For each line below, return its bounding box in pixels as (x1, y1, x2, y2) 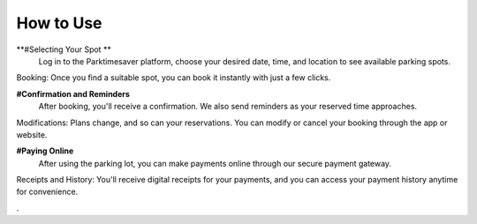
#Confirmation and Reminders (16, 88, 130, 99)
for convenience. (16, 186, 79, 198)
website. (16, 129, 48, 140)
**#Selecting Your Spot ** (16, 44, 112, 55)
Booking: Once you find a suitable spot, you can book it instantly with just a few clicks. (16, 72, 331, 83)
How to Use (16, 13, 102, 33)
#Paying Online (16, 146, 74, 156)
